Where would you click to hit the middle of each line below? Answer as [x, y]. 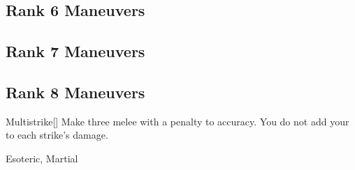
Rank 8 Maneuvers [75, 92]
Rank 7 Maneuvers [75, 51]
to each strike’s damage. [57, 135]
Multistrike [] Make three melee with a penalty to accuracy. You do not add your [177, 121]
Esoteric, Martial [42, 158]
